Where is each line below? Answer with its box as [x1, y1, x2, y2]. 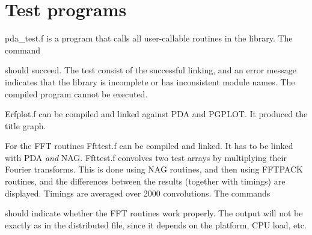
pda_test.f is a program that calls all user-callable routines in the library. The [5, 32, 293, 44]
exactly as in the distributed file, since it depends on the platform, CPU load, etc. [5, 218, 307, 231]
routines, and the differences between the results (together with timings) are [5, 175, 286, 188]
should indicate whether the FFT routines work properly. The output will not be [5, 207, 303, 219]
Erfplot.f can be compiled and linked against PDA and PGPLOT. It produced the [5, 108, 308, 120]
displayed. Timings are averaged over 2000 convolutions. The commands [5, 186, 271, 199]
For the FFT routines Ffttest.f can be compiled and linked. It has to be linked [5, 139, 293, 152]
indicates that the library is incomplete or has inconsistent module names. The [5, 75, 295, 88]
